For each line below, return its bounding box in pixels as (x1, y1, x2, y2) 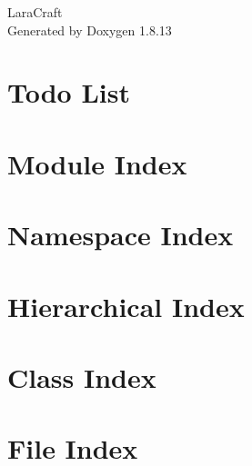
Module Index (7, 144, 187, 182)
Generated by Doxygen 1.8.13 (7, 20, 172, 39)
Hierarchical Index (7, 287, 245, 324)
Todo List (7, 74, 130, 111)
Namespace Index (7, 216, 234, 253)
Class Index (7, 358, 156, 395)
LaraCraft (7, 3, 63, 21)
